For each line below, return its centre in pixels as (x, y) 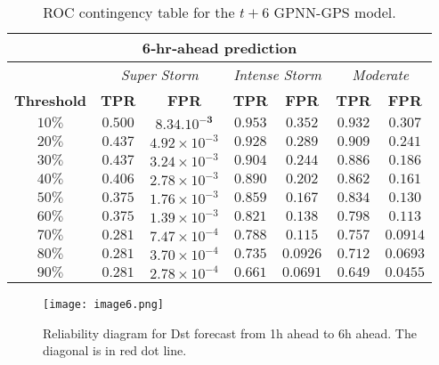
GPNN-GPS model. (335, 12)
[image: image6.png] (104, 304)
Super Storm (159, 74)
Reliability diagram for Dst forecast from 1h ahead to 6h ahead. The (230, 333)
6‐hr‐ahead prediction (219, 48)
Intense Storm (277, 74)
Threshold (51, 100)
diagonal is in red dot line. (115, 350)
